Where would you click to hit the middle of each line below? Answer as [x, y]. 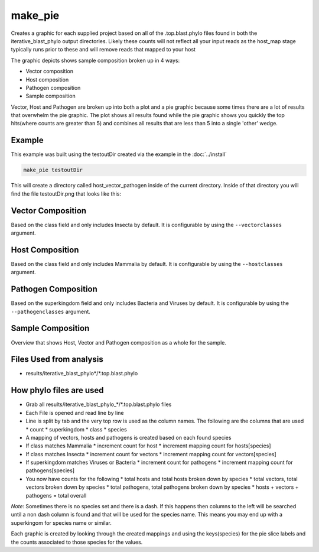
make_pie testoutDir [53, 170]
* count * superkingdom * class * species [76, 429]
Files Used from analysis [57, 360]
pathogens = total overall [56, 495]
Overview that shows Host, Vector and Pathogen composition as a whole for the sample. [119, 342]
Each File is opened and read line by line [75, 413]
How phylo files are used [57, 390]
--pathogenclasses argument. [51, 311]
